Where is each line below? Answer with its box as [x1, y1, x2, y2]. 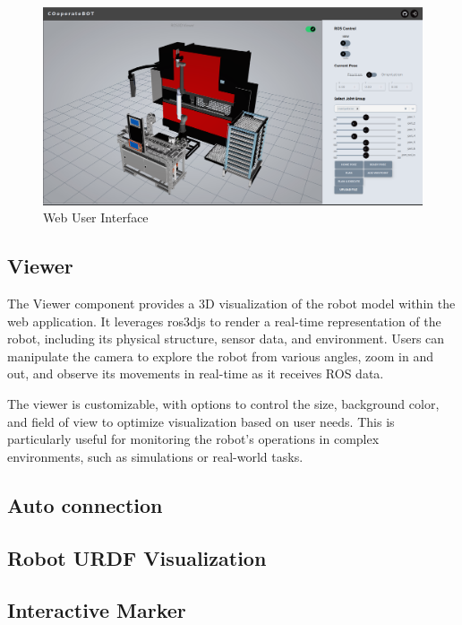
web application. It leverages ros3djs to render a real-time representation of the [7, 311, 441, 330]
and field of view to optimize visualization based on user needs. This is [7, 412, 395, 430]
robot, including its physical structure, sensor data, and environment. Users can [7, 329, 445, 348]
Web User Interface [43, 208, 149, 227]
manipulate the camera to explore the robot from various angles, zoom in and [7, 346, 433, 365]
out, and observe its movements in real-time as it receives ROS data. [7, 364, 384, 383]
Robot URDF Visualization [7, 543, 267, 571]
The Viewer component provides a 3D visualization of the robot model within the [7, 294, 456, 313]
